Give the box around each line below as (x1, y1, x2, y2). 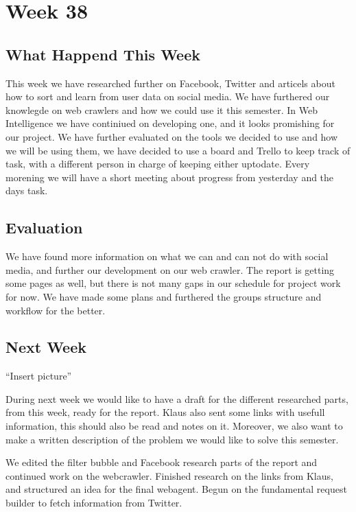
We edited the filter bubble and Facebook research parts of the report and (5, 455, 318, 469)
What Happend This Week (5, 43, 200, 65)
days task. (5, 183, 48, 198)
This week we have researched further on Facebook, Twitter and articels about (5, 75, 335, 90)
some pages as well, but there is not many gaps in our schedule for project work (5, 276, 341, 290)
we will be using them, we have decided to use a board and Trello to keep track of (5, 143, 351, 157)
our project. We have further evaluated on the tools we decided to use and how (5, 129, 338, 143)
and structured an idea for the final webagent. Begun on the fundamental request (5, 482, 347, 496)
